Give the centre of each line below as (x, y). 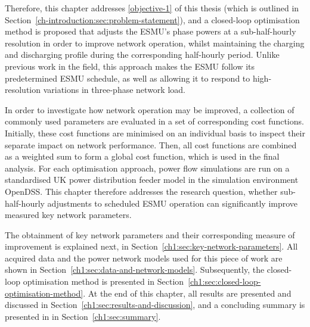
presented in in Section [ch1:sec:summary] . (83, 316)
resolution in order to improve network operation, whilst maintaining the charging (155, 43)
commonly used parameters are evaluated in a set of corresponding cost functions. (154, 121)
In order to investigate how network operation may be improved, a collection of (150, 109)
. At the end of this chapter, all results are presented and (187, 293)
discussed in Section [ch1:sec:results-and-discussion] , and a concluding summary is (155, 305)
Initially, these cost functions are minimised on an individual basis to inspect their (155, 133)
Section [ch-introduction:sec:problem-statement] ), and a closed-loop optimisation (152, 19)
